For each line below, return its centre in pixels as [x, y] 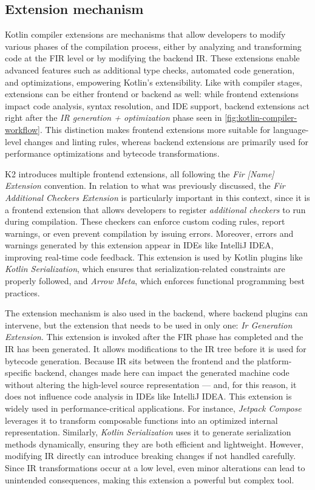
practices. [22, 292]
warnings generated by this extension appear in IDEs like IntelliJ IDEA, [139, 245]
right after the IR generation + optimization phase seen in [113, 117]
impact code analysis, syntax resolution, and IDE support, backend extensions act [157, 105]
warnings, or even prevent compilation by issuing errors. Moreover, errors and [149, 233]
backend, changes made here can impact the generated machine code [162, 373]
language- [291, 129]
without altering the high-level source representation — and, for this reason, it [151, 384]
